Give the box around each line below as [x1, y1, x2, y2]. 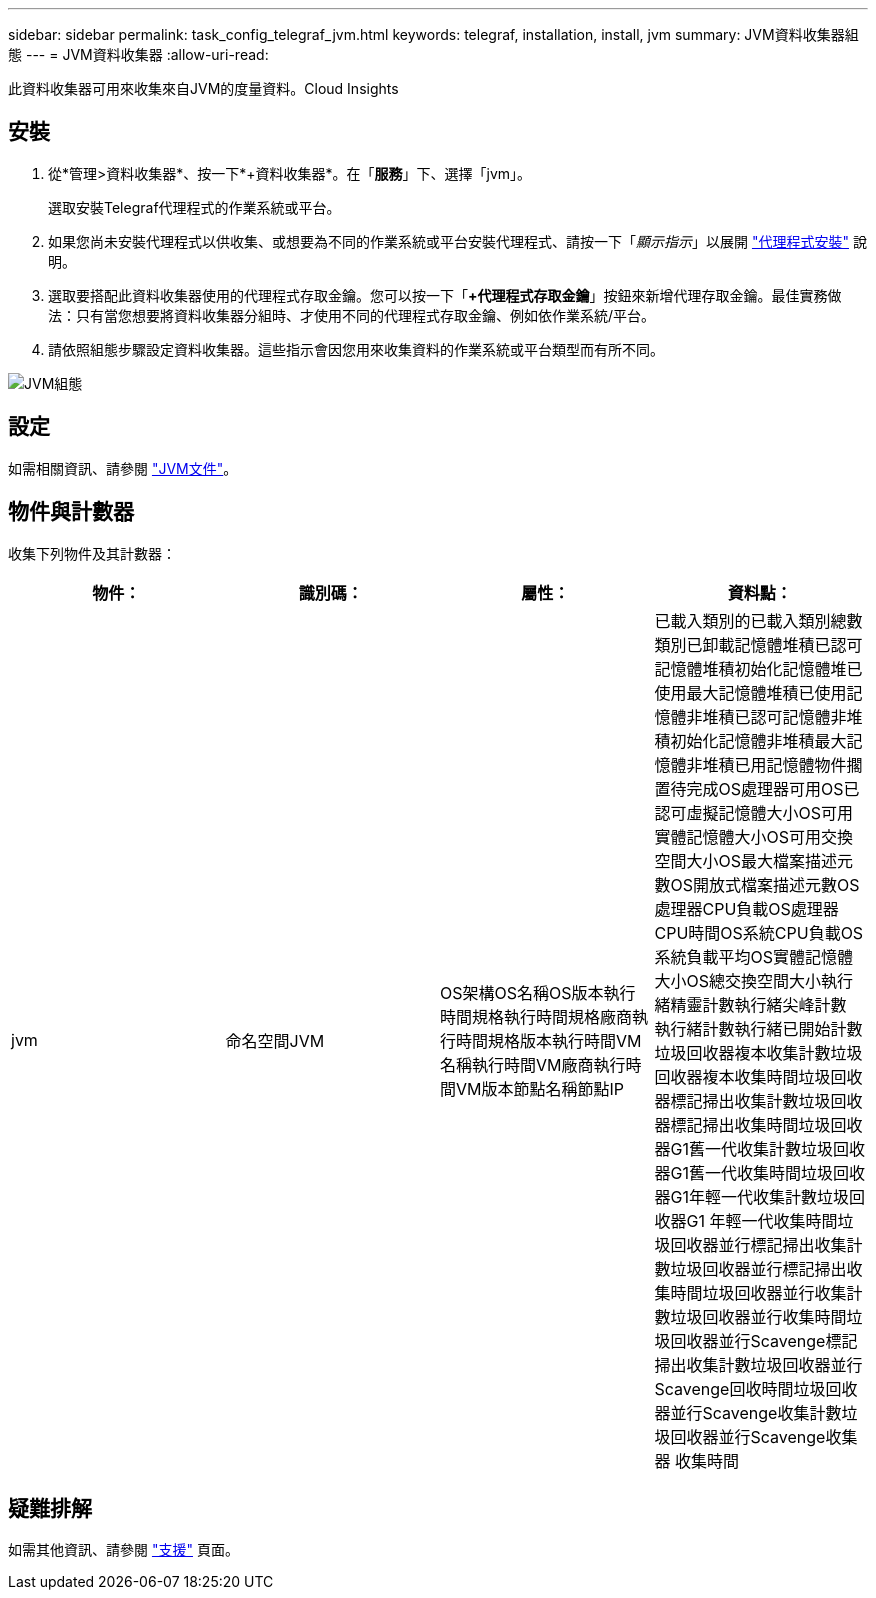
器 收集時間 [654, 1450, 740, 1471]
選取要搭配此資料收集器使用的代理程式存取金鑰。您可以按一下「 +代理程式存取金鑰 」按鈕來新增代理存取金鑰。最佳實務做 [48, 286, 842, 304]
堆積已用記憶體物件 [702, 754, 847, 775]
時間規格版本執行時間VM [456, 1030, 642, 1051]
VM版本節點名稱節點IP [456, 1078, 625, 1099]
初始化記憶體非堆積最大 [670, 730, 847, 751]
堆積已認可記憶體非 [702, 706, 847, 727]
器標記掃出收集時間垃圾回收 [654, 1114, 863, 1135]
